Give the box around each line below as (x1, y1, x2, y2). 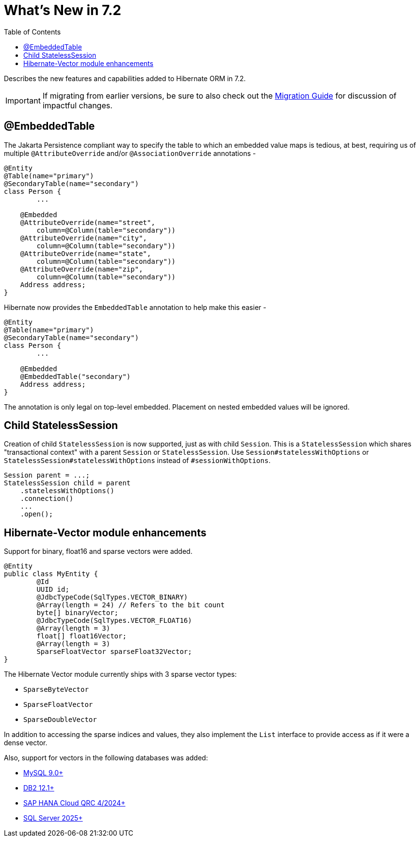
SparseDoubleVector (23, 716, 97, 724)
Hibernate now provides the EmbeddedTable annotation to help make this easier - (4, 303, 266, 311)
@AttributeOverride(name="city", (20, 234, 147, 242)
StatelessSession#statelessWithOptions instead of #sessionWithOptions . (4, 456, 271, 465)
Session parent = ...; (4, 471, 90, 480)
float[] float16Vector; (36, 632, 127, 640)
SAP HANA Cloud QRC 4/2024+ (23, 799, 126, 807)
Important (5, 95, 41, 105)
